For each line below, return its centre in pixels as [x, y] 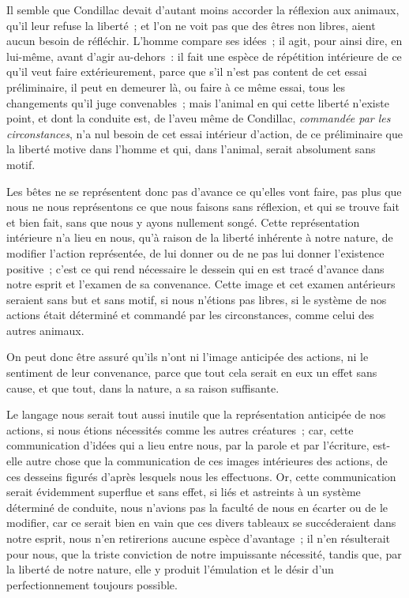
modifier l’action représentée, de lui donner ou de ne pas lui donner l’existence [195, 252]
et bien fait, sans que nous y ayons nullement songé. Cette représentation [183, 222]
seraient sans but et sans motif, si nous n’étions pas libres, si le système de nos [197, 299]
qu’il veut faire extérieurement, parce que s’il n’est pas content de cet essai [187, 71]
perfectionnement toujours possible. [92, 584]
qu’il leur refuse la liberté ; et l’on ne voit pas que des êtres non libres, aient [191, 25]
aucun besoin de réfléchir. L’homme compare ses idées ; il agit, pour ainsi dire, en [204, 41]
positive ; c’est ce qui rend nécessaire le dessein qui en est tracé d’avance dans [195, 268]
